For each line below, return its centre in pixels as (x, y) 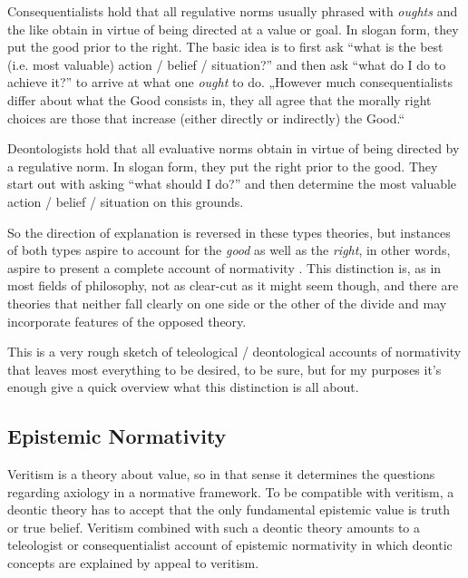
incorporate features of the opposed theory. (127, 321)
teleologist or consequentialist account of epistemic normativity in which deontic (230, 545)
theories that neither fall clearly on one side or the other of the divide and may (227, 303)
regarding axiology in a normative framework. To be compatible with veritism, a (231, 491)
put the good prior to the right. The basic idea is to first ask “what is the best (225, 47)
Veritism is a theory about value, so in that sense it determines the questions (221, 474)
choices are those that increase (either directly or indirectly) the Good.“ (206, 118)
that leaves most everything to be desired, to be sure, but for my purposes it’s (224, 369)
